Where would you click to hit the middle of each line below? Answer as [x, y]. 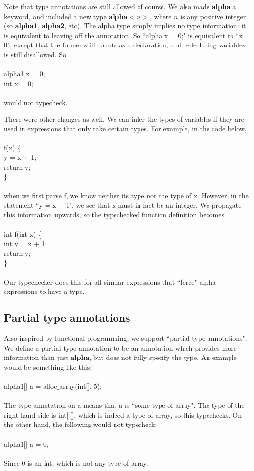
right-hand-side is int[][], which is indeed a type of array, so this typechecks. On [123, 415]
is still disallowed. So [35, 54]
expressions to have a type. [44, 291]
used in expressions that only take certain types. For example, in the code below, [125, 128]
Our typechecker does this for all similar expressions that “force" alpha [110, 281]
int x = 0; [19, 83]
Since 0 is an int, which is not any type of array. [76, 462]
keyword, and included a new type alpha [66, 16]
